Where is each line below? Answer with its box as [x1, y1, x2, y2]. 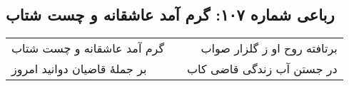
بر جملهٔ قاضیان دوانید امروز [11, 60, 147, 77]
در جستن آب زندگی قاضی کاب [187, 60, 338, 77]
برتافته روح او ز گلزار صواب [201, 40, 338, 57]
